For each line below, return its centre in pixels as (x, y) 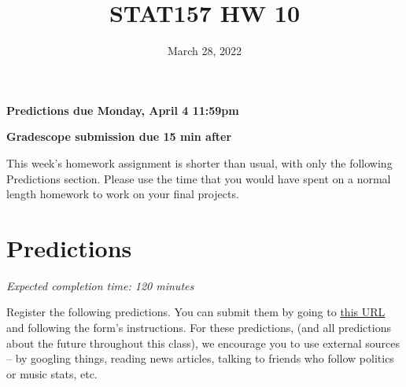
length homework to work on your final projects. (123, 194)
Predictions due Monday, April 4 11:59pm (123, 110)
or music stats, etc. (52, 373)
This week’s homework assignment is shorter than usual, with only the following (199, 162)
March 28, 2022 (205, 51)
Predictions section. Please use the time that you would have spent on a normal (199, 178)
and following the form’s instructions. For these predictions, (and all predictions (199, 327)
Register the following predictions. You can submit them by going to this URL (196, 312)
